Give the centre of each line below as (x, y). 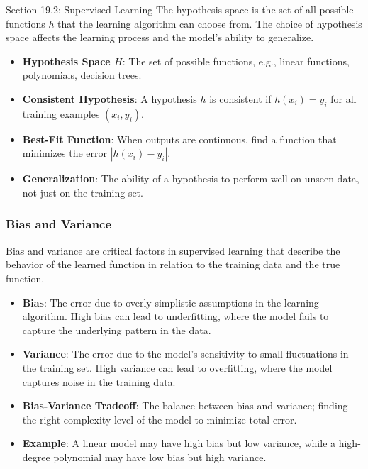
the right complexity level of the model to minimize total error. (160, 419)
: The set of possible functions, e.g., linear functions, (236, 61)
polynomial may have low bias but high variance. (160, 457)
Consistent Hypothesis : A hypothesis (110, 98)
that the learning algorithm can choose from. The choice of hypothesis (210, 23)
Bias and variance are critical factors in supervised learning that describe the (173, 250)
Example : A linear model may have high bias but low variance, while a (179, 443)
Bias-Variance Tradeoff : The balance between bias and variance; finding (185, 405)
